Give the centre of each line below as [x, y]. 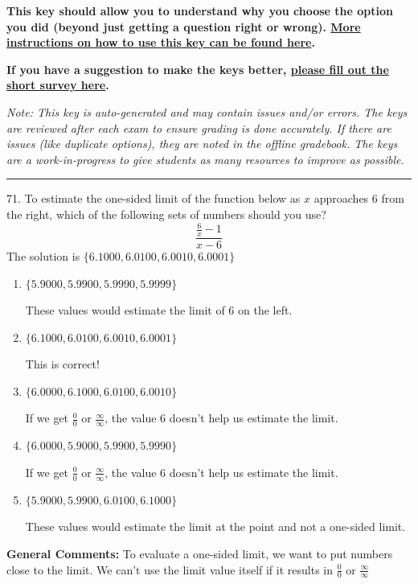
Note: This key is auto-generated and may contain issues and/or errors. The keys [207, 111]
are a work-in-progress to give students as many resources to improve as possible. [205, 159]
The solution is [43, 255]
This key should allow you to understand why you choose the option [200, 10]
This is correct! [62, 364]
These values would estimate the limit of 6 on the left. [159, 310]
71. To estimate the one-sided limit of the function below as [154, 198]
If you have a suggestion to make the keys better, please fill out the [198, 69]
